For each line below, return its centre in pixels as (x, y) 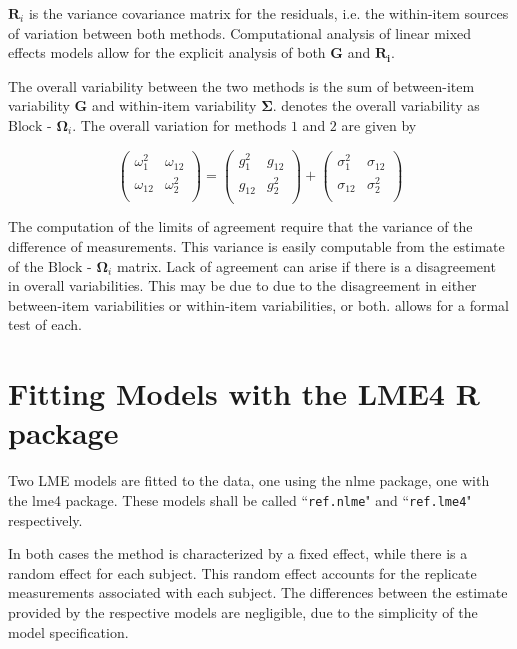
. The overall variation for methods (179, 124)
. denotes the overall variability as (376, 105)
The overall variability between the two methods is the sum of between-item (241, 85)
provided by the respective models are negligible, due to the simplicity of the (243, 611)
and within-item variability (174, 105)
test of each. (45, 324)
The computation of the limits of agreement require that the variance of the (240, 226)
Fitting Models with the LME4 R (244, 393)
